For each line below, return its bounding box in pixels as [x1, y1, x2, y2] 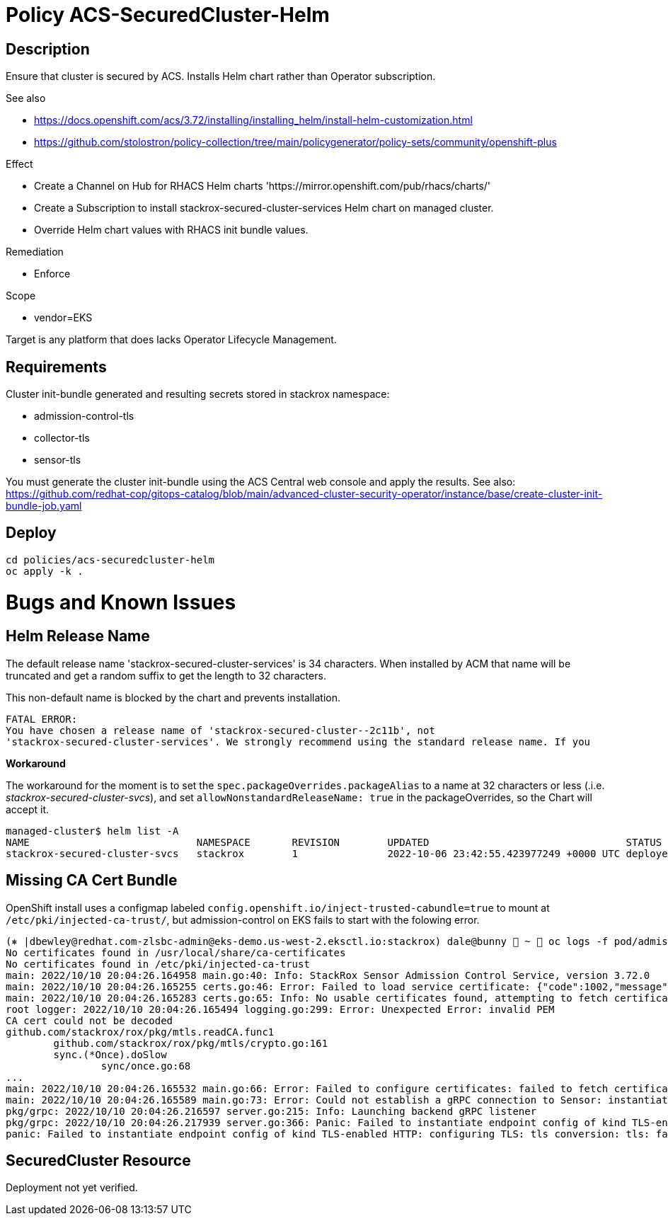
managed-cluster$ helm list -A [6, 825, 179, 837]
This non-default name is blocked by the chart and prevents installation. [6, 691, 340, 704]
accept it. [6, 803, 50, 815]
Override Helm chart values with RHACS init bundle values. [34, 224, 309, 236]
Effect [6, 158, 33, 171]
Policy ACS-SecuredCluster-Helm [6, 3, 330, 27]
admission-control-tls [34, 410, 134, 423]
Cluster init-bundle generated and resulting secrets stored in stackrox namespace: [6, 388, 390, 401]
